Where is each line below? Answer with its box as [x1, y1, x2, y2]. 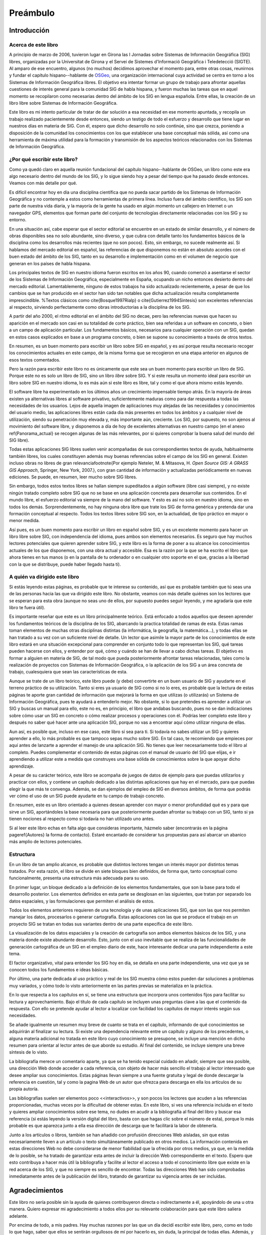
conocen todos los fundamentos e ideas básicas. [9, 967, 109, 973]
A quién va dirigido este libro [9, 574, 79, 580]
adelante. [9, 1213, 28, 1219]
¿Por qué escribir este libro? [9, 156, 78, 163]
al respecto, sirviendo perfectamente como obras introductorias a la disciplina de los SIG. [9, 304, 191, 310]
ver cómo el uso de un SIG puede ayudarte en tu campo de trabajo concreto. [9, 793, 165, 799]
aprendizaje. [9, 763, 34, 769]
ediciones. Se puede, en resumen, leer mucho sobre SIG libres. [9, 474, 137, 480]
